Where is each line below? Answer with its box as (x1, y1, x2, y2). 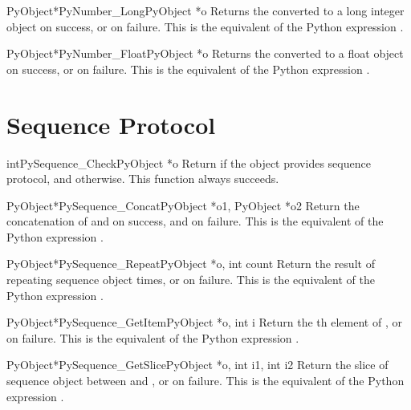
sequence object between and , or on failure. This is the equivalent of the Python (6, 372, 405, 389)
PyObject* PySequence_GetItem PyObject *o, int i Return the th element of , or (6, 314, 402, 331)
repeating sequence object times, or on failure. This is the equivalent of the (6, 271, 375, 288)
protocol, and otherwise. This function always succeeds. (6, 170, 279, 187)
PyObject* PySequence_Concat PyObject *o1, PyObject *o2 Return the (6, 197, 360, 213)
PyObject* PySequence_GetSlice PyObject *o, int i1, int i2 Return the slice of (6, 356, 389, 373)
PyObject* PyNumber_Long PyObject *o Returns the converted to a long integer (6, 2, 405, 18)
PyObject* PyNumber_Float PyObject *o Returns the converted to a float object (6, 45, 404, 62)
